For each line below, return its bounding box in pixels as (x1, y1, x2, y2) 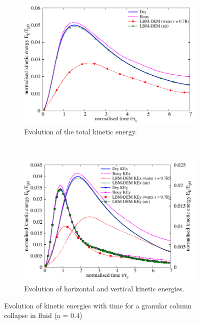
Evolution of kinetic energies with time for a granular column (4, 300, 192, 310)
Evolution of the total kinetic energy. (24, 126, 137, 137)
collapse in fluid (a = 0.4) (4, 310, 82, 320)
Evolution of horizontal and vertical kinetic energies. (24, 283, 184, 293)
